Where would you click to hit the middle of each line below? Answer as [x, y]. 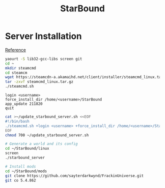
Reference [15, 50]
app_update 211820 [24, 104]
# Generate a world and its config [41, 144]
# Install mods [21, 166]
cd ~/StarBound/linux [27, 149]
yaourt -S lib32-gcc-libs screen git [44, 59]
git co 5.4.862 [21, 180]
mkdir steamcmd [21, 68]
